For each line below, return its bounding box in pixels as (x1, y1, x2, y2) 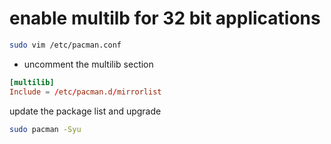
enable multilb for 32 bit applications (9, 7, 321, 30)
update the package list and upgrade (9, 105, 162, 117)
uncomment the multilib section (23, 58, 154, 70)
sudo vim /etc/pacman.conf (9, 40, 122, 50)
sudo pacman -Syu (9, 124, 82, 134)
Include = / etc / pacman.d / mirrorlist (9, 87, 162, 97)
